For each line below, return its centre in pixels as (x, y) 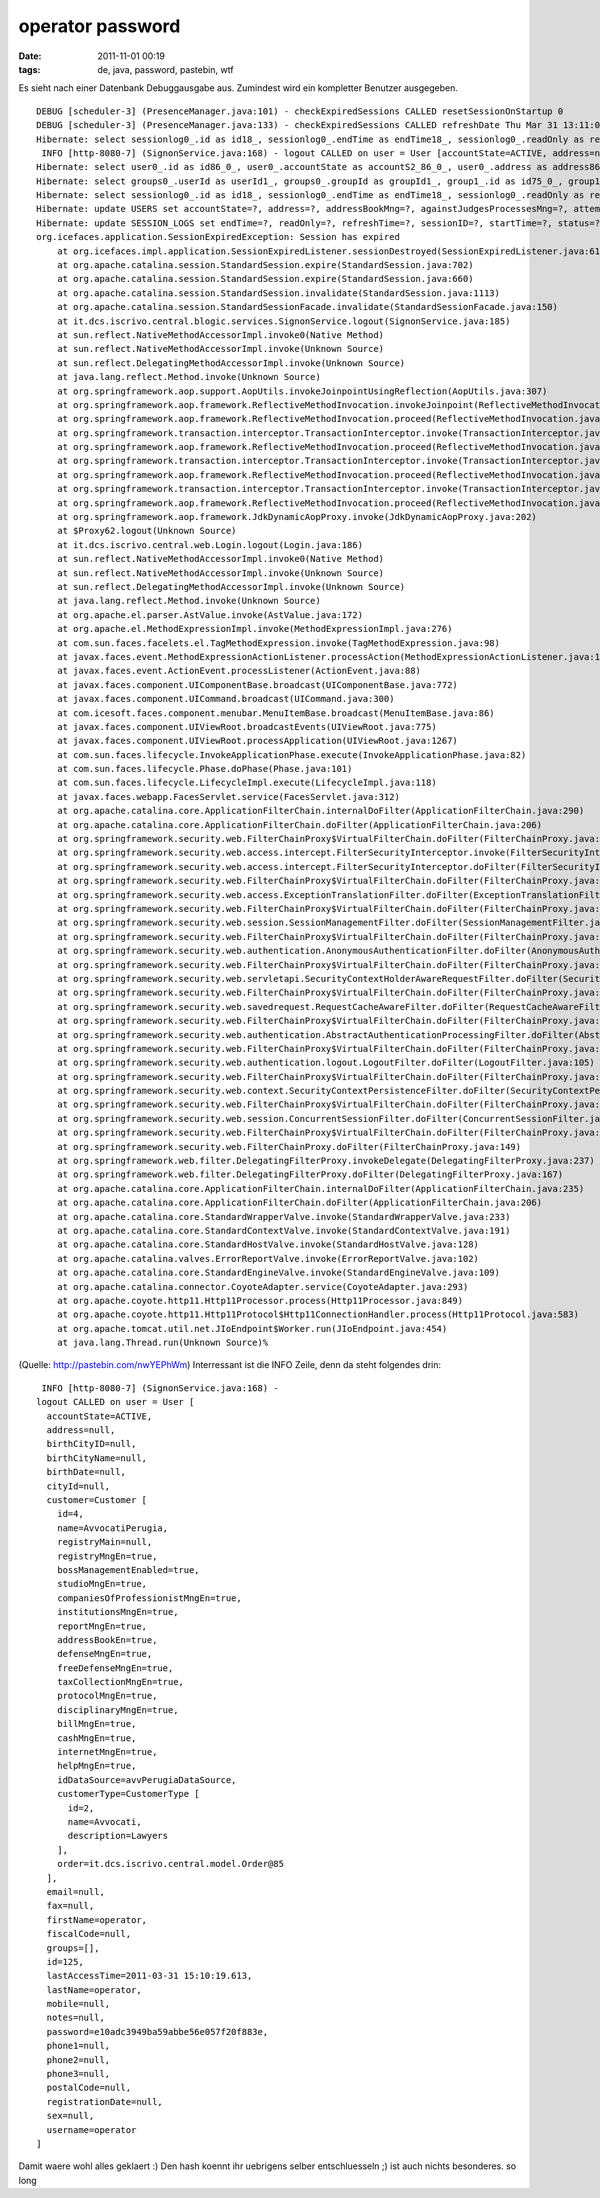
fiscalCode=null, (89, 1934)
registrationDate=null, (105, 2101)
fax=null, (70, 1906)
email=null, (75, 1891)
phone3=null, (78, 2074)
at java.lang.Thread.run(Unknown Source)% (162, 1343)
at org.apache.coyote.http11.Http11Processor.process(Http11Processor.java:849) (260, 1300)
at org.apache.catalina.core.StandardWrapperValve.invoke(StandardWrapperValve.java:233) (283, 1216)
